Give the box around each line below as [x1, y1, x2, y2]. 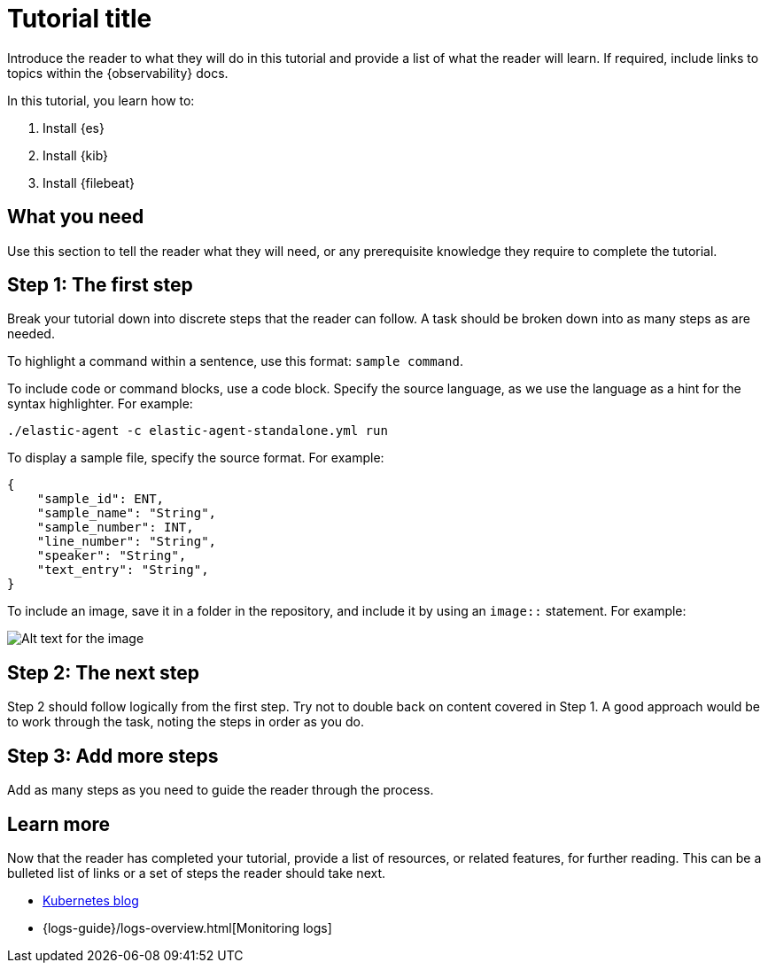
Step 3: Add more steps [7, 744, 219, 767]
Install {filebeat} [43, 175, 136, 190]
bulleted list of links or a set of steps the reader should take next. [7, 865, 386, 881]
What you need [7, 206, 144, 229]
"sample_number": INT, [36, 520, 194, 535]
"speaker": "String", [36, 548, 187, 563]
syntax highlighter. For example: [7, 396, 193, 412]
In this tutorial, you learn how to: [7, 92, 195, 108]
